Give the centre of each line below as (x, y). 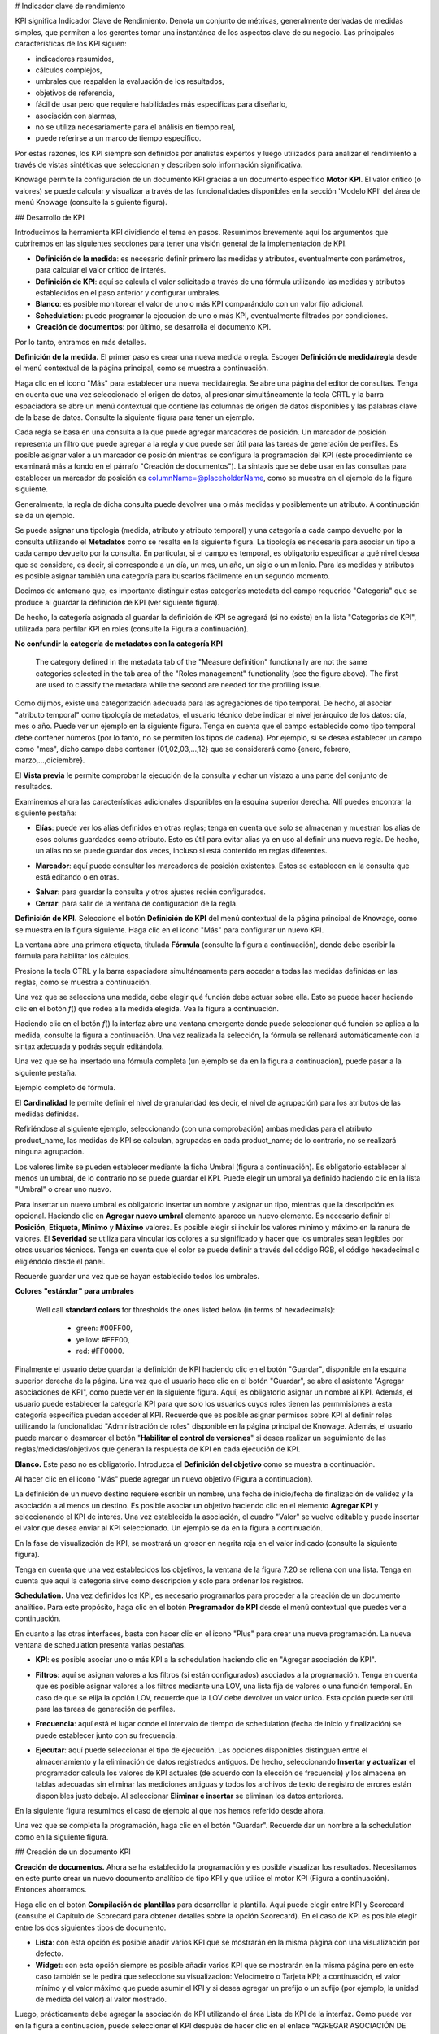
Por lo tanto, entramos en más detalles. (80, 342)
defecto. (50, 1953)
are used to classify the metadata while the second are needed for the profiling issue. (178, 685)
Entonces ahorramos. (51, 1890)
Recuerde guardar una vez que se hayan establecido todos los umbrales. (137, 1277)
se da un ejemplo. (45, 516)
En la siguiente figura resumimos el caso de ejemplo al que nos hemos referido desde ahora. (170, 1811)
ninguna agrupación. (50, 1152)
